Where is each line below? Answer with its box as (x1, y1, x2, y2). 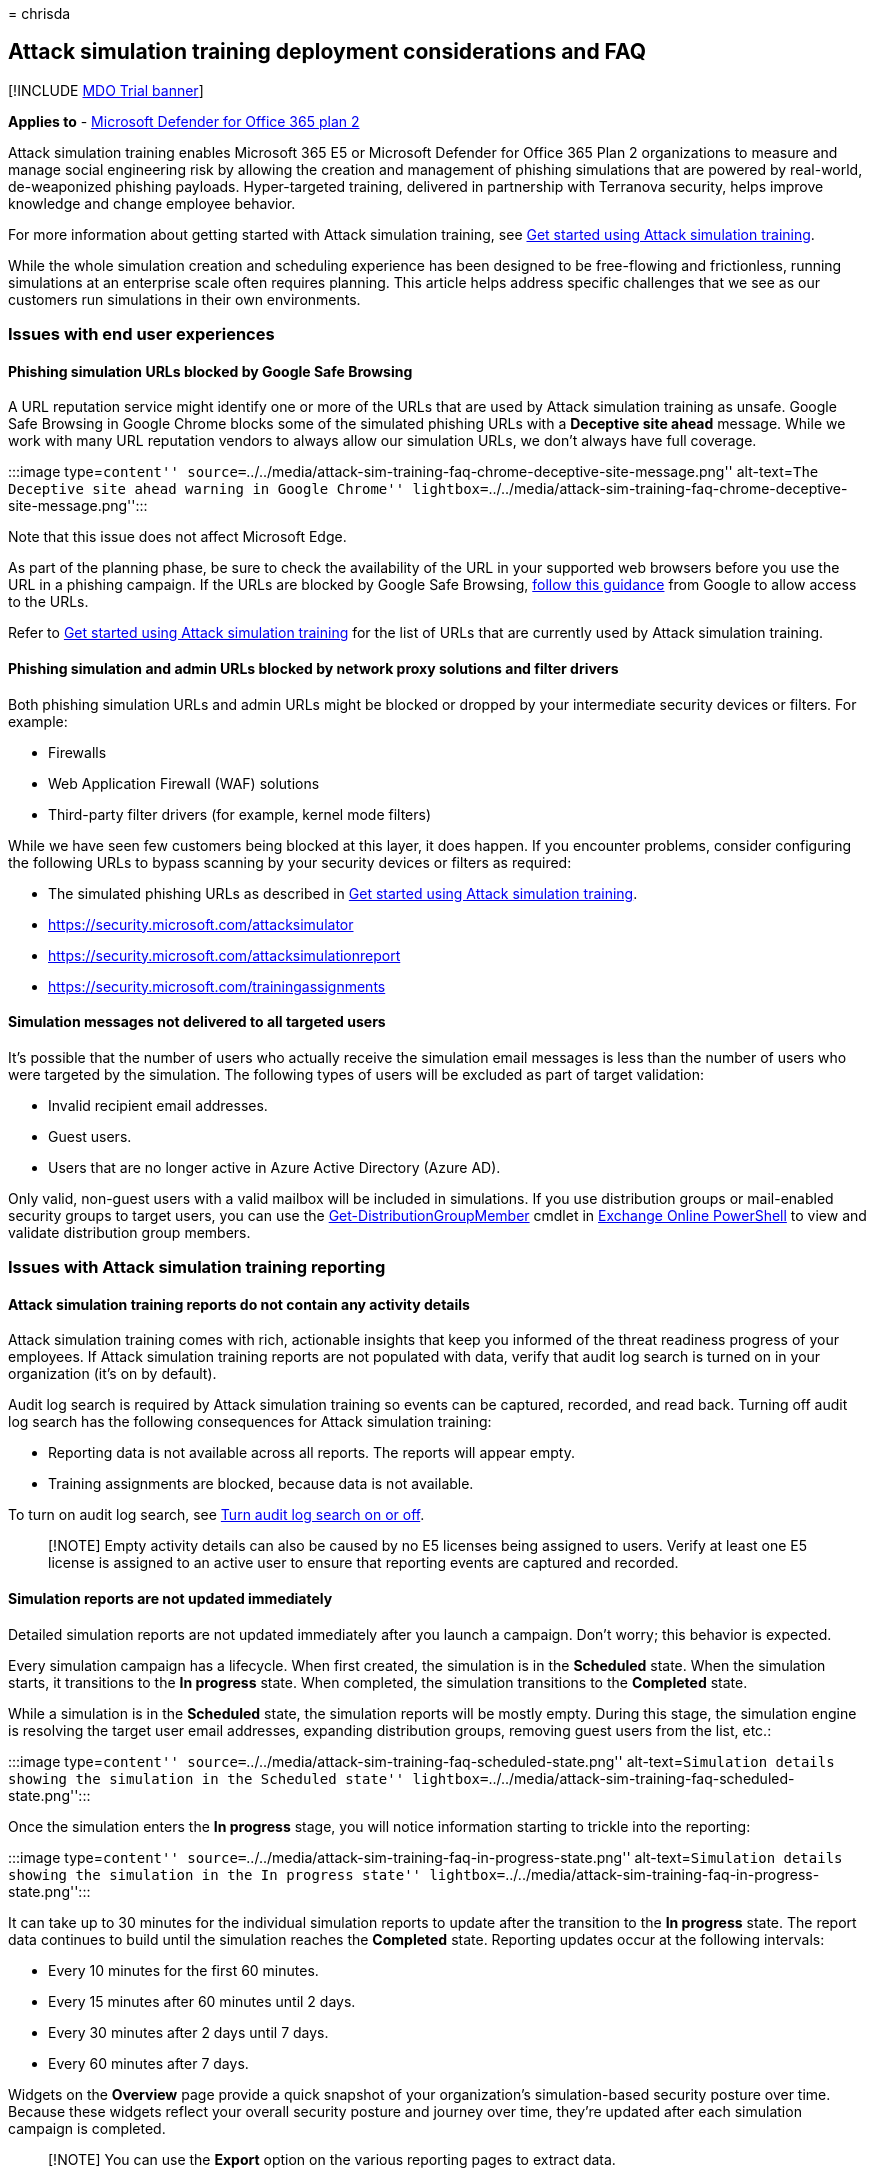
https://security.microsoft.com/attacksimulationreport (48, 946, 401, 964)
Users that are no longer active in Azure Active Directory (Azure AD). (48, 1158, 501, 1176)
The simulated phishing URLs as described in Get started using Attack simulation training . (48, 884, 638, 902)
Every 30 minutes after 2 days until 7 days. (48, 2023, 329, 2041)
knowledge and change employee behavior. (8, 194, 296, 212)
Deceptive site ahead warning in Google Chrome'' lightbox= (8, 481, 489, 498)
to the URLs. (8, 593, 89, 611)
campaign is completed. (8, 2119, 166, 2137)
